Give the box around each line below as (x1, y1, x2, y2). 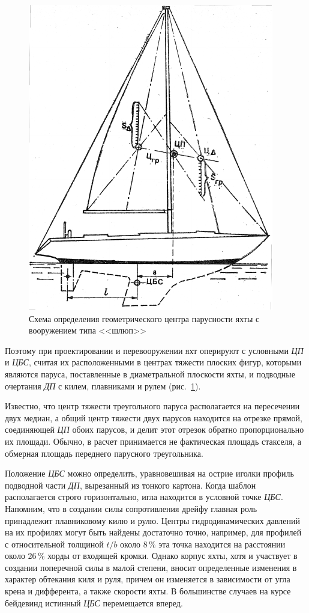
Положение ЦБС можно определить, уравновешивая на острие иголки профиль (5, 467, 294, 480)
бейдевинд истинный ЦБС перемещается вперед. (5, 596, 183, 609)
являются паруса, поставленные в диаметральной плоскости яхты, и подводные (5, 367, 295, 380)
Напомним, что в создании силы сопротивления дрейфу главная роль (5, 502, 257, 514)
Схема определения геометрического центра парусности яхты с (29, 312, 260, 325)
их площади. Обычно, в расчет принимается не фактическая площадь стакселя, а (5, 435, 301, 447)
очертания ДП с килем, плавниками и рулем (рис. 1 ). (5, 379, 201, 392)
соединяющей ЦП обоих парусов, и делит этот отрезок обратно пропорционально (5, 423, 304, 436)
